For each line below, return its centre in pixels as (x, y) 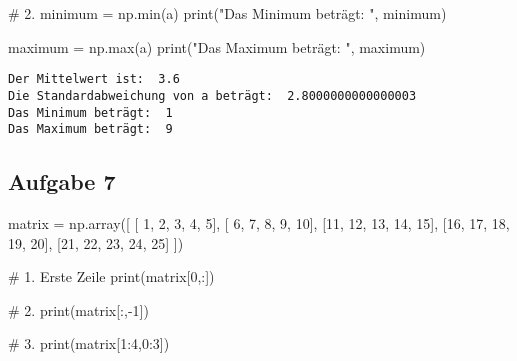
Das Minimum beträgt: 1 (90, 112)
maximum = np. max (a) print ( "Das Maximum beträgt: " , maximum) (217, 46)
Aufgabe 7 (62, 181)
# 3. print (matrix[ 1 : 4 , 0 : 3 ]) (89, 343)
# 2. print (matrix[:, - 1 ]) (78, 309)
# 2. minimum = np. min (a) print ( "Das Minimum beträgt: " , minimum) (227, 13)
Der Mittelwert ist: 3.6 (94, 79)
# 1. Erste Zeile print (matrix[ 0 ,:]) (111, 276)
